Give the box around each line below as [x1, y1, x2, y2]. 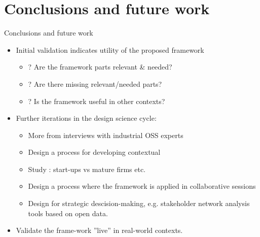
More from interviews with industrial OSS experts [28, 129, 183, 140]
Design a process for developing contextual [28, 147, 161, 157]
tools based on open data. [28, 208, 108, 218]
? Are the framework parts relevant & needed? [28, 61, 172, 72]
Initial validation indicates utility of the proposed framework [16, 44, 204, 55]
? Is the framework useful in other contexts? [28, 95, 165, 106]
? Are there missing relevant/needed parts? [28, 78, 162, 89]
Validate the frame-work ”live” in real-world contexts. [16, 225, 183, 235]
